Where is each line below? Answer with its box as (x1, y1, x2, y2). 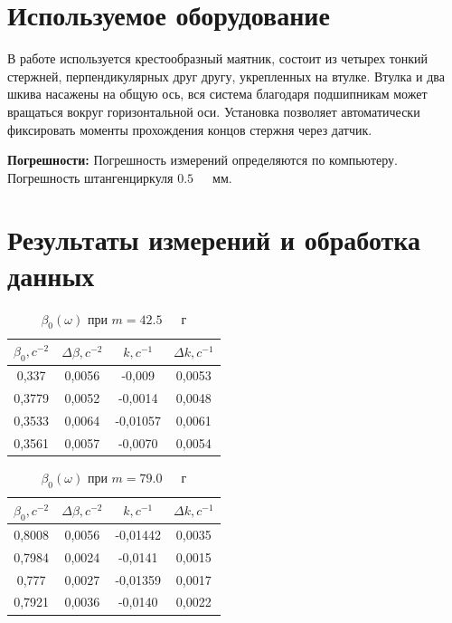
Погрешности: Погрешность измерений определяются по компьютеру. (7, 150, 398, 169)
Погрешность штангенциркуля (7, 168, 174, 187)
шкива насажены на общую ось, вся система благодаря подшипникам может (7, 84, 428, 103)
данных (7, 256, 95, 293)
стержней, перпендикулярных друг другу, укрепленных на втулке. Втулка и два (7, 66, 445, 85)
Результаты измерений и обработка (7, 221, 421, 258)
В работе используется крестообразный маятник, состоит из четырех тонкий (7, 49, 428, 68)
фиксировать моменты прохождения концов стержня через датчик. (7, 120, 372, 139)
